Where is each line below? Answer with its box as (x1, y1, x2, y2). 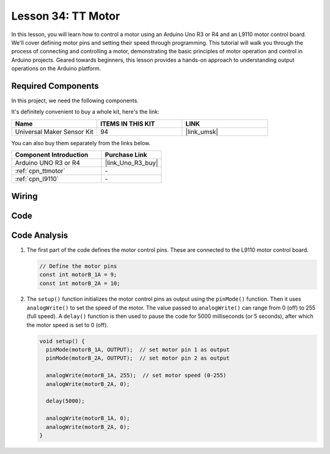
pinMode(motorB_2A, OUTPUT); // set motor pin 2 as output (46, 355, 230, 361)
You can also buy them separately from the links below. (11, 139, 151, 146)
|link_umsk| (185, 127, 218, 136)
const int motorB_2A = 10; (39, 279, 120, 287)
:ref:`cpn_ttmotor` (15, 167, 65, 175)
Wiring (11, 191, 38, 202)
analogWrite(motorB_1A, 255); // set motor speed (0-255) (46, 372, 227, 379)
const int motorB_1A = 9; (39, 271, 117, 278)
